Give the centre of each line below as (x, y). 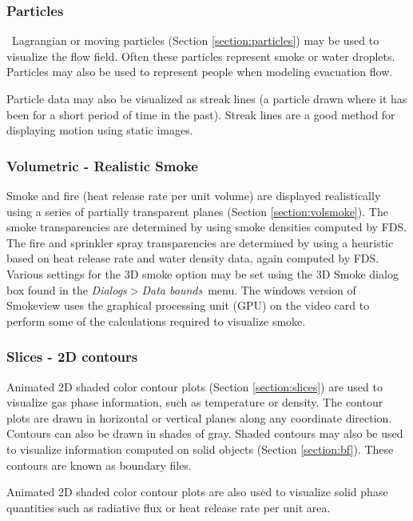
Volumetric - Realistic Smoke (102, 165)
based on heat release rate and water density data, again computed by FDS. (193, 258)
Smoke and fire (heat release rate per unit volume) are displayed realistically (194, 195)
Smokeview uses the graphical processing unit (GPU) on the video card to (188, 305)
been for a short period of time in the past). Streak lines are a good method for (201, 114)
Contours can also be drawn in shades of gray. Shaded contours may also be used (205, 433)
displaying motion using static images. (100, 130)
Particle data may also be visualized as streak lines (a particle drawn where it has (207, 98)
